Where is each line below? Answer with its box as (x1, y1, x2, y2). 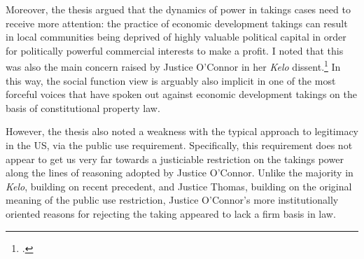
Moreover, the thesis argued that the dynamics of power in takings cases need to (6, 2, 351, 16)
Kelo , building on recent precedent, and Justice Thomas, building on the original (6, 178, 352, 193)
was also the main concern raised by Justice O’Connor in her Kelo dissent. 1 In (6, 57, 341, 74)
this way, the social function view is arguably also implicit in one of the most (6, 73, 336, 87)
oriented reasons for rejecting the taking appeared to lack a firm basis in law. (6, 206, 336, 220)
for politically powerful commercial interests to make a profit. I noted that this (6, 43, 344, 57)
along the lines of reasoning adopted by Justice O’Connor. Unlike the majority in (6, 165, 353, 180)
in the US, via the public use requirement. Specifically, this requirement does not (6, 138, 353, 152)
